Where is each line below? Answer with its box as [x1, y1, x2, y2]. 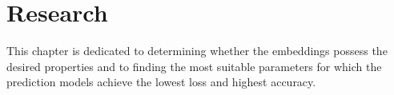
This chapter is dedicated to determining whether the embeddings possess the [6, 42, 388, 59]
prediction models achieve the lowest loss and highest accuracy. [6, 73, 316, 90]
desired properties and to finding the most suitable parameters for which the [6, 57, 382, 74]
